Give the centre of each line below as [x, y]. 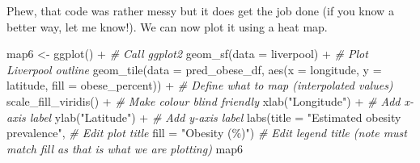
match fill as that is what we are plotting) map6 [125, 148]
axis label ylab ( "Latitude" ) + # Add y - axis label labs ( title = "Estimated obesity [204, 117]
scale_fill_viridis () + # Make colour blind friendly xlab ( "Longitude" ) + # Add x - [210, 100]
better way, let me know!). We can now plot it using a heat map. [167, 26]
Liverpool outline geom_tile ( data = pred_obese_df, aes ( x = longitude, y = [194, 69]
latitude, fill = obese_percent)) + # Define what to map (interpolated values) [200, 85]
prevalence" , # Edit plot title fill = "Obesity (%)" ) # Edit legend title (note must [207, 133]
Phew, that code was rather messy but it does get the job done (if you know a [200, 10]
